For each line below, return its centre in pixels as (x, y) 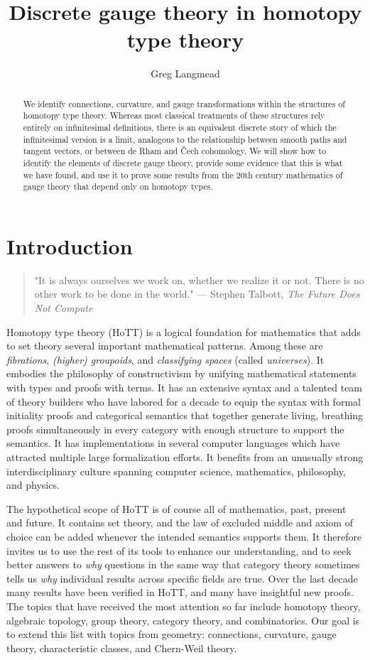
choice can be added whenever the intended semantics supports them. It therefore (184, 536)
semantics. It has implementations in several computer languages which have (173, 443)
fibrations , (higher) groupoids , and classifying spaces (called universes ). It (165, 359)
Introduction (70, 245)
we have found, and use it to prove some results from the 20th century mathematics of (183, 174)
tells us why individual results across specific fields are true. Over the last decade (182, 578)
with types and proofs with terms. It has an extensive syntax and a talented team (185, 388)
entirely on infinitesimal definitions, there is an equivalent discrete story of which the (180, 128)
